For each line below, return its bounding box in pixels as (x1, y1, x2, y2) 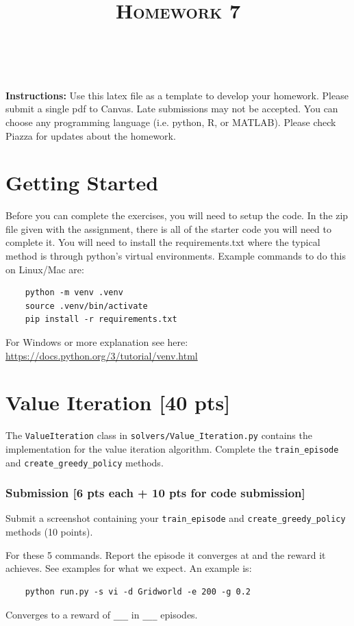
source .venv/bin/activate (25, 301, 148, 311)
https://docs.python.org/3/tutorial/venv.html (5, 348, 198, 362)
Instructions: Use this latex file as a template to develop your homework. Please (5, 88, 349, 102)
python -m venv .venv (25, 288, 123, 298)
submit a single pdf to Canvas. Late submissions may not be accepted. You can (5, 101, 338, 116)
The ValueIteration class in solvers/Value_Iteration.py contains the (5, 428, 312, 442)
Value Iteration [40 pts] (5, 388, 231, 416)
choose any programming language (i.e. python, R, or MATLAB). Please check (5, 114, 336, 129)
